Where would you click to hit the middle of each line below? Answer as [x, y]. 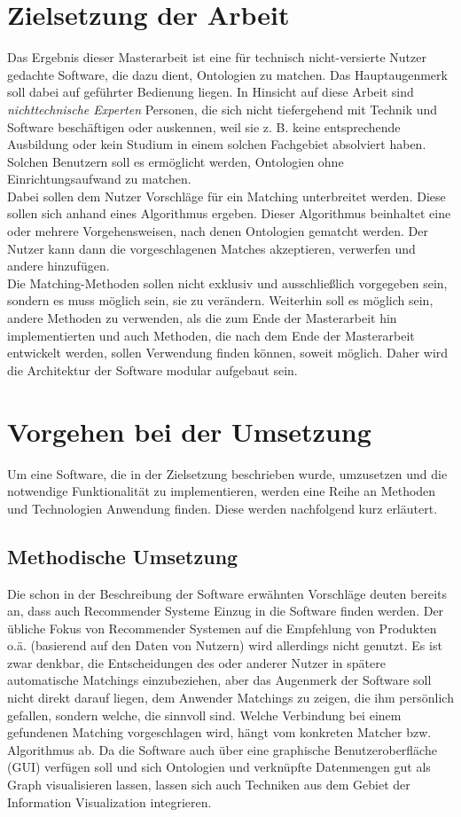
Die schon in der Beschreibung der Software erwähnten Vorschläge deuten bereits [227, 593]
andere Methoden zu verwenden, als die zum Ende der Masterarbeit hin [202, 318]
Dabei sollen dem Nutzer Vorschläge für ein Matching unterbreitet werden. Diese [227, 196]
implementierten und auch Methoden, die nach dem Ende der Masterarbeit [211, 335]
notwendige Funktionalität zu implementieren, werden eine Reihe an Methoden [222, 491]
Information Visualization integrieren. [109, 801]
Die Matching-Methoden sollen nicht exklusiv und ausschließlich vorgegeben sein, [227, 283]
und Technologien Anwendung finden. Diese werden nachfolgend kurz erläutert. [223, 508]
